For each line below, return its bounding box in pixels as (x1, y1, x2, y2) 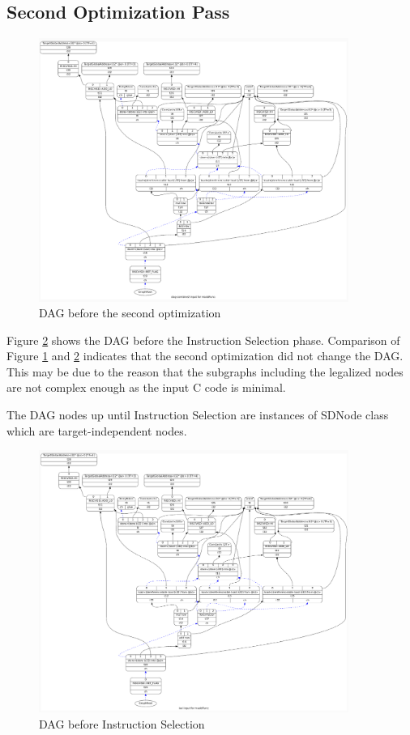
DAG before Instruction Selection (39, 715, 205, 732)
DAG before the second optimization (39, 304, 221, 321)
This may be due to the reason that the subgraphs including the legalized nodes (6, 363, 404, 380)
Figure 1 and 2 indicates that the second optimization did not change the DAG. (6, 347, 404, 364)
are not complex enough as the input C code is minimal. (6, 379, 286, 396)
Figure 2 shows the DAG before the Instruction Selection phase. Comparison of (6, 331, 400, 348)
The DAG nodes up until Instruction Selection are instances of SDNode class (6, 406, 389, 423)
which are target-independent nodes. (6, 422, 187, 439)
